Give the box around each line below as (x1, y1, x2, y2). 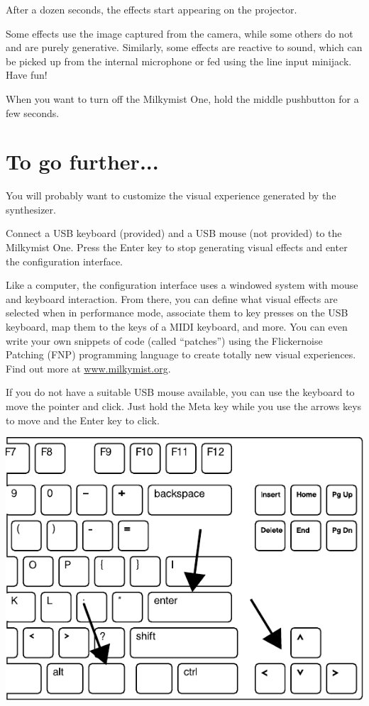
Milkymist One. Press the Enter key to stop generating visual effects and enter (6, 240, 348, 255)
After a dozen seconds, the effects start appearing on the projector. (6, 2, 297, 16)
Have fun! (6, 67, 48, 82)
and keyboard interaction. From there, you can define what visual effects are (6, 291, 338, 306)
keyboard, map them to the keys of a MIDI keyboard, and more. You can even (6, 319, 348, 334)
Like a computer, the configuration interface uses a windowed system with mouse (6, 277, 358, 292)
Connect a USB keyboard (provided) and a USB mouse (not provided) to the (6, 226, 342, 241)
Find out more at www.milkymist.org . (6, 360, 171, 375)
